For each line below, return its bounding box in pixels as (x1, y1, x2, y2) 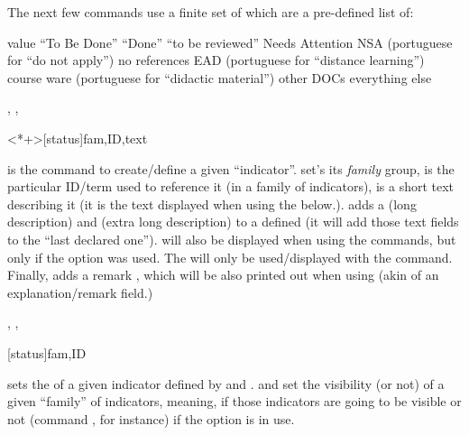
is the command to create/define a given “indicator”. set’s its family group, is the (7, 159, 455, 178)
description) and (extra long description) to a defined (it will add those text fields (7, 212, 459, 231)
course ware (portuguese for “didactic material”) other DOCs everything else (7, 68, 432, 87)
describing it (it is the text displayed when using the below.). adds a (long (7, 194, 417, 213)
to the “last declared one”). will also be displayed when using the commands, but (7, 229, 456, 248)
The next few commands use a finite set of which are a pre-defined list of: (7, 3, 414, 21)
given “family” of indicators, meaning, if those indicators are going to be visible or (7, 392, 462, 411)
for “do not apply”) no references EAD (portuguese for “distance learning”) (7, 51, 425, 69)
